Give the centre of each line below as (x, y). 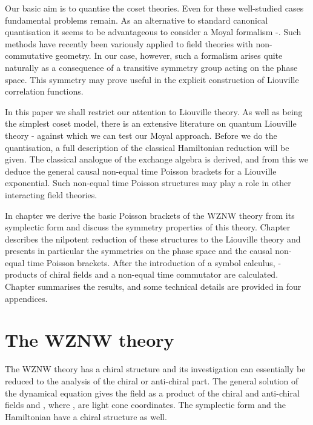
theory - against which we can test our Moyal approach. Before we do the (141, 135)
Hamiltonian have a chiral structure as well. (86, 416)
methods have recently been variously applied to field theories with (129, 43)
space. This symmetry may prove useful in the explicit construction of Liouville (152, 79)
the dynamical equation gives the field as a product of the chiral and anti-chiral (152, 393)
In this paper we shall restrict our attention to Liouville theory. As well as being (154, 111)
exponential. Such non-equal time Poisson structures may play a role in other (148, 183)
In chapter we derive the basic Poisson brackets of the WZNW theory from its (150, 215)
